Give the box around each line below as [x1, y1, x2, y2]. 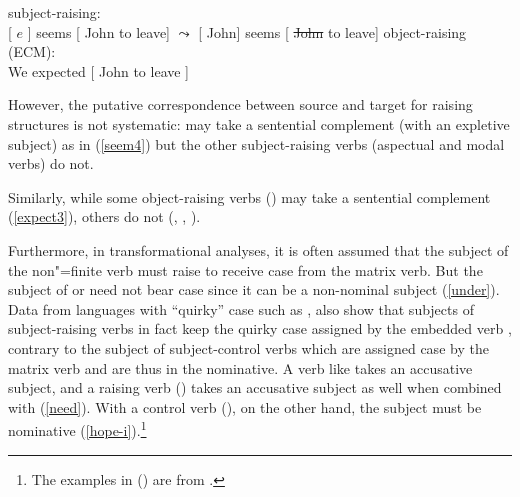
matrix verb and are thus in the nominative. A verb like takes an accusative [8, 357, 473, 378]
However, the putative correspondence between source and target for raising [8, 94, 473, 115]
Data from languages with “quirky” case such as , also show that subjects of [8, 298, 474, 319]
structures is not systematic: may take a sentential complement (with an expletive [8, 113, 510, 134]
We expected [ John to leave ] [8, 60, 190, 81]
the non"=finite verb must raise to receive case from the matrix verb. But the [8, 259, 483, 280]
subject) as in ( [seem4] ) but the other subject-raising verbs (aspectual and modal [8, 133, 505, 154]
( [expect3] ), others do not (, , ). [8, 206, 201, 227]
